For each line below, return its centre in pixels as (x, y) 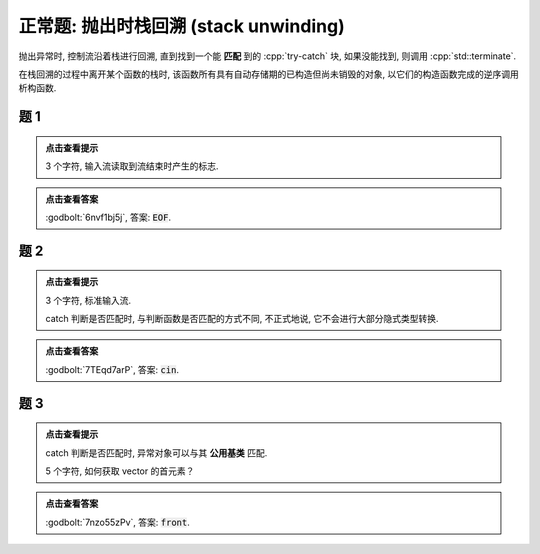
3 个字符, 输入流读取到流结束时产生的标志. (132, 166)
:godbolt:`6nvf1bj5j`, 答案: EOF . (108, 217)
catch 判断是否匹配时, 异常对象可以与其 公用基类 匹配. (156, 452)
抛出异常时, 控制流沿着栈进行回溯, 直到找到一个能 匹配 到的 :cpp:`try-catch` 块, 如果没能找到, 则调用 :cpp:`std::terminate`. (267, 56)
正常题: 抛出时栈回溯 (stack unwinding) (181, 26)
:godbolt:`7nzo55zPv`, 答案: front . (117, 522)
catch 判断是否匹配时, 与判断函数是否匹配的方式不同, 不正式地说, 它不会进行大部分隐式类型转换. (242, 319)
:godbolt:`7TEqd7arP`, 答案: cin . (112, 369)
